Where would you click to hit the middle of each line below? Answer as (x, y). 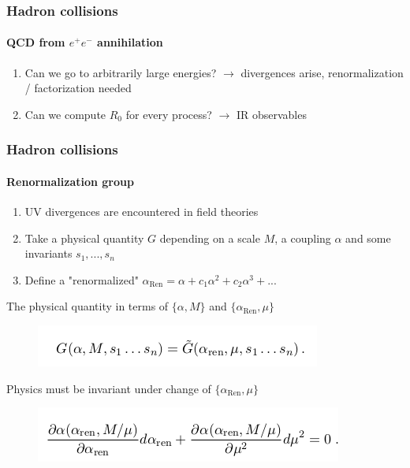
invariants (48, 253)
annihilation (130, 42)
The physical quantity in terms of (88, 306)
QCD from (36, 42)
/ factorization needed (78, 88)
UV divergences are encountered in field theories (142, 212)
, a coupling (303, 238)
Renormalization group (70, 181)
